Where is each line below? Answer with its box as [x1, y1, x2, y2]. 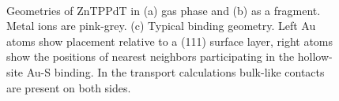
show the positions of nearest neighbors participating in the [6, 48, 295, 65]
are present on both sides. [6, 79, 131, 95]
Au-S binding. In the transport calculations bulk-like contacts [26, 63, 325, 80]
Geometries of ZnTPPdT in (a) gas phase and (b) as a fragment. [6, 2, 321, 18]
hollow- [297, 48, 333, 65]
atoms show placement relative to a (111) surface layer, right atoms [6, 32, 333, 49]
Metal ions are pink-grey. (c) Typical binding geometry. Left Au [6, 17, 316, 34]
